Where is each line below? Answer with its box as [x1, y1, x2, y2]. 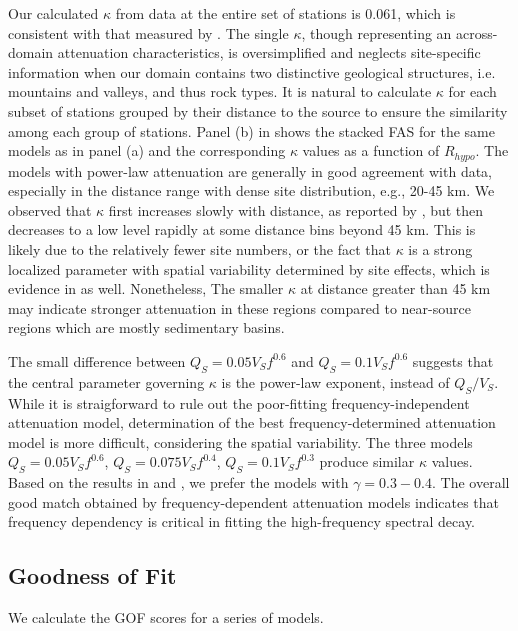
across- [456, 22, 498, 43]
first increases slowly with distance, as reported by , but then [108, 199, 484, 220]
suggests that [412, 350, 494, 371]
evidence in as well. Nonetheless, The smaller [8, 278, 284, 299]
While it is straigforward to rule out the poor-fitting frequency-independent [8, 392, 470, 413]
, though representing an [301, 22, 452, 43]
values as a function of [302, 140, 440, 161]
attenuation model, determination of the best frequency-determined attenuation [8, 412, 496, 433]
